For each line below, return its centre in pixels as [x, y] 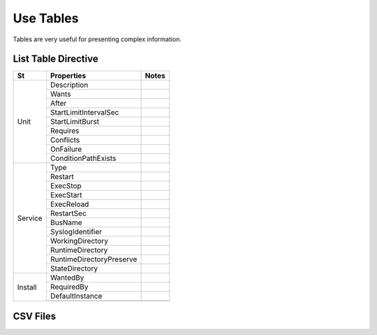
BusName [66, 222]
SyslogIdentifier [76, 232]
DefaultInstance [76, 296]
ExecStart [66, 195]
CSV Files [34, 316]
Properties [68, 76]
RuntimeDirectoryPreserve [94, 259]
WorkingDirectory [79, 241]
